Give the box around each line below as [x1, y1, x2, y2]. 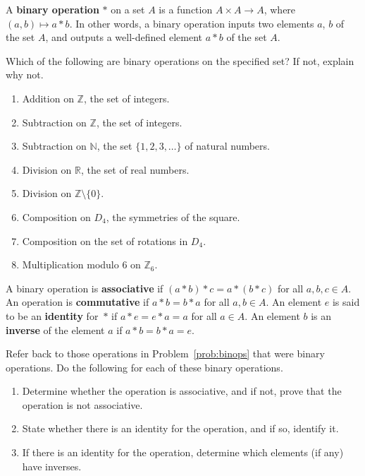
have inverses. [22, 458, 82, 473]
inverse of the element [6, 322, 105, 337]
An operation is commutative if [6, 294, 149, 309]
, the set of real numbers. [80, 162, 190, 177]
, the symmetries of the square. [106, 209, 240, 224]
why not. [6, 67, 44, 82]
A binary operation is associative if [6, 280, 163, 295]
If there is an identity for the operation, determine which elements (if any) [22, 445, 344, 460]
